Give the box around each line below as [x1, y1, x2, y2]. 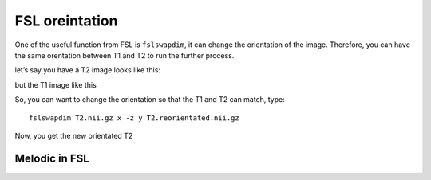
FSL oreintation [14, 12, 118, 29]
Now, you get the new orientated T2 [14, 131, 133, 140]
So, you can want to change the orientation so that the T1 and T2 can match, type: [14, 95, 285, 104]
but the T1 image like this [14, 80, 97, 89]
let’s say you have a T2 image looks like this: [14, 65, 161, 75]
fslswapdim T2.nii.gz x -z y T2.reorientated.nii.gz [29, 113, 239, 123]
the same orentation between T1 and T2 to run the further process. [14, 50, 235, 60]
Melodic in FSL [14, 151, 89, 165]
